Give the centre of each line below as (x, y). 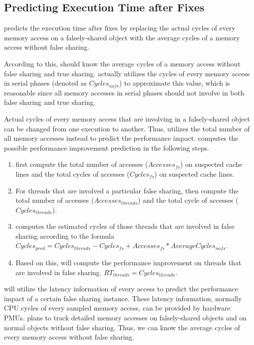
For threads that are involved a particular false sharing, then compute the (127, 190)
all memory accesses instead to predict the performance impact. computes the (121, 138)
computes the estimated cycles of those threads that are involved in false (125, 226)
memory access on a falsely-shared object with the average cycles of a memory (122, 37)
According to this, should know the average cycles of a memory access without (122, 63)
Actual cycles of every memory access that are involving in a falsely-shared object (127, 118)
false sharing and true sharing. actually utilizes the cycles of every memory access (127, 73)
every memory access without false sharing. (69, 337)
